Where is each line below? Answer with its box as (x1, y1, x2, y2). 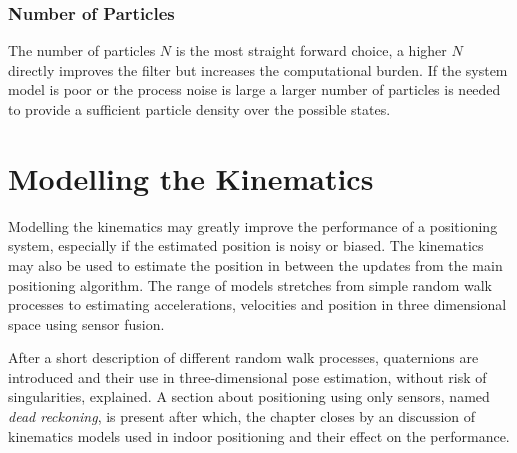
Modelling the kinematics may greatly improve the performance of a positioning (8, 215, 498, 236)
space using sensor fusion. (8, 313, 165, 334)
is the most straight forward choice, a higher (175, 40, 447, 61)
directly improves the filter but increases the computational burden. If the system (8, 59, 508, 80)
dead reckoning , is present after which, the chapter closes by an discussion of (8, 406, 476, 427)
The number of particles (8, 40, 156, 61)
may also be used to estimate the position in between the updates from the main (8, 254, 503, 275)
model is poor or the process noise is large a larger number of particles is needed (8, 79, 501, 100)
